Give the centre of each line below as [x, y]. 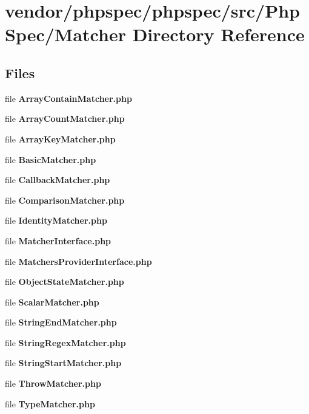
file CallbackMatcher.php [58, 180]
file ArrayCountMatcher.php [65, 119]
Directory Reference [218, 34]
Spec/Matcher [65, 34]
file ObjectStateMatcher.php [65, 282]
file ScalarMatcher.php [52, 302]
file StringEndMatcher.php [61, 322]
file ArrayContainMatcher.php [68, 98]
